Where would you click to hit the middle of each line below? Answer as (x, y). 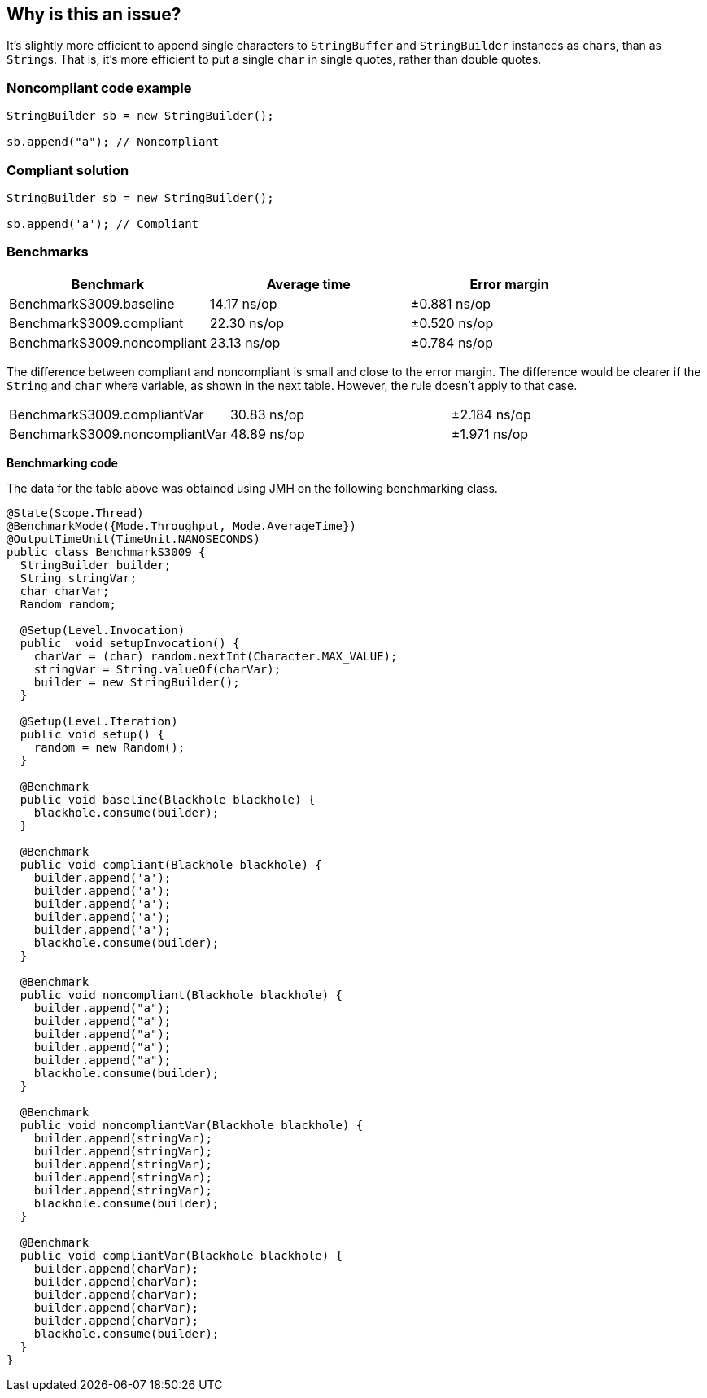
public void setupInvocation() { (130, 643)
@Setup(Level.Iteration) (99, 721)
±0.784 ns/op (452, 342)
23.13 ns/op (245, 342)
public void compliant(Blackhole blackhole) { (171, 864)
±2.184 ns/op (491, 414)
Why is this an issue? (94, 14)
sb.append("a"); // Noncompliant (113, 142)
